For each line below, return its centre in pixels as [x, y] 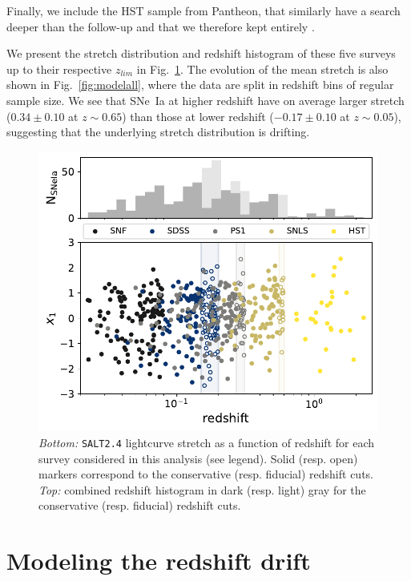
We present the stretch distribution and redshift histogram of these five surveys [201, 53]
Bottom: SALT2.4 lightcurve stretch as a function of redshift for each [207, 443]
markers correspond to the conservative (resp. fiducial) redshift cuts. [206, 474]
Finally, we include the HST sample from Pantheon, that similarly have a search [203, 10]
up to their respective [59, 69]
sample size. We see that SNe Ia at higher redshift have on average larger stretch [205, 100]
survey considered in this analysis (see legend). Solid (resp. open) [198, 458]
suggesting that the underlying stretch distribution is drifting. [158, 132]
